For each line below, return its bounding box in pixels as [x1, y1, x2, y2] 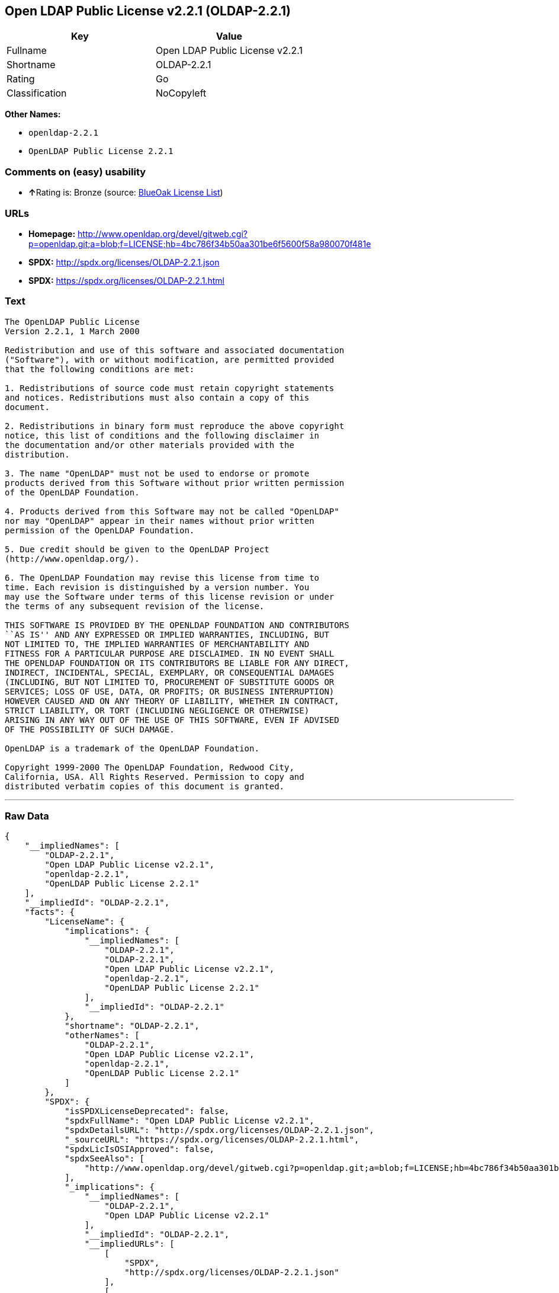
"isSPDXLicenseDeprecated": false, [65, 1106, 230, 1116]
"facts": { [24, 907, 75, 917]
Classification [7, 87, 67, 100]
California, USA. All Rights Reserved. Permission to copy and [5, 772, 304, 782]
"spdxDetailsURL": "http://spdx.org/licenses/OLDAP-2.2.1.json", [65, 1125, 374, 1135]
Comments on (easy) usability [5, 165, 146, 178]
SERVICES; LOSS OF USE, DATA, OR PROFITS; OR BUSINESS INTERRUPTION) [5, 686, 335, 696]
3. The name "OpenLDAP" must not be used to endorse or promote [5, 468, 310, 478]
